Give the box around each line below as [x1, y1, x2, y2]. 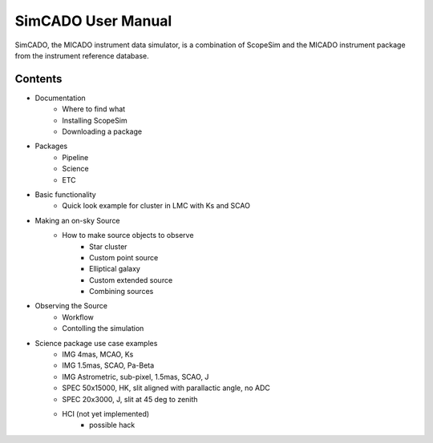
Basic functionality [34, 189, 96, 199]
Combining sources [89, 287, 154, 296]
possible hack [89, 421, 136, 430]
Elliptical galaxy [89, 264, 140, 274]
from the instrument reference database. [14, 50, 149, 60]
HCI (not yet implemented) [62, 409, 150, 418]
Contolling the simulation [62, 324, 144, 333]
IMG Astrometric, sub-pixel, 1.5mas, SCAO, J [62, 372, 209, 381]
